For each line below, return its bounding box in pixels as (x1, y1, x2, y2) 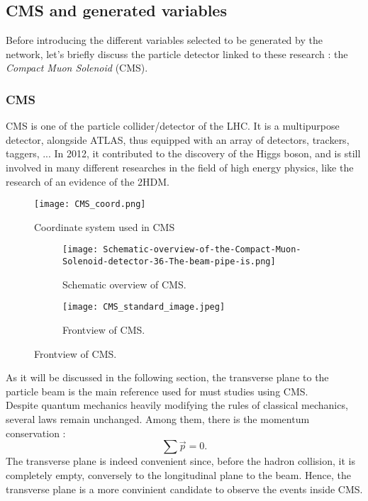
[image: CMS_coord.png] (34, 199, 146, 210)
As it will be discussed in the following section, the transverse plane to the (6, 370, 329, 385)
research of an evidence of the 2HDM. (6, 174, 169, 188)
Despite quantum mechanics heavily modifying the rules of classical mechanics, (6, 398, 348, 412)
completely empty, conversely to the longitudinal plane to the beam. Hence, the (6, 467, 351, 482)
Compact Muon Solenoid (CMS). (6, 60, 148, 75)
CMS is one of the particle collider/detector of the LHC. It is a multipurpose (6, 118, 340, 133)
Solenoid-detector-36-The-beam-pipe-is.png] (62, 257, 276, 267)
